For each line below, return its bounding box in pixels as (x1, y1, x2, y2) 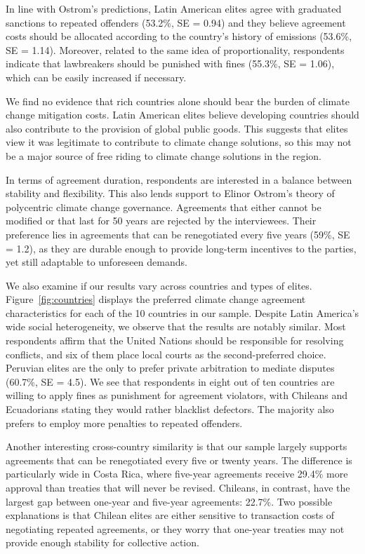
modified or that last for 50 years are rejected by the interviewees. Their (6, 213, 317, 228)
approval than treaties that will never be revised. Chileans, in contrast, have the (6, 480, 350, 494)
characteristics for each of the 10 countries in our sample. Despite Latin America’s (6, 305, 359, 320)
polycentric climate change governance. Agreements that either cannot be (6, 199, 321, 214)
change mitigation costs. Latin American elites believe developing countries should (6, 107, 359, 122)
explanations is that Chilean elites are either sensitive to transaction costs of (6, 508, 335, 522)
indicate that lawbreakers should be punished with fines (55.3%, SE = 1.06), (6, 56, 335, 71)
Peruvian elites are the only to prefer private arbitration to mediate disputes (6, 360, 335, 375)
